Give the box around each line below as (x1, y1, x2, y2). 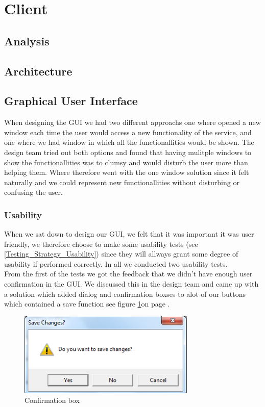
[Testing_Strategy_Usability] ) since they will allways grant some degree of (4, 248, 238, 259)
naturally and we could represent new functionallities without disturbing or (4, 176, 239, 187)
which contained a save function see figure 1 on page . (4, 298, 170, 309)
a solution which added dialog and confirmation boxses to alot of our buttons (4, 288, 246, 299)
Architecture (4, 63, 73, 79)
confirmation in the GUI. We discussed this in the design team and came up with (4, 278, 259, 289)
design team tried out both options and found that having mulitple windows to (4, 146, 252, 157)
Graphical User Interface (4, 93, 138, 109)
